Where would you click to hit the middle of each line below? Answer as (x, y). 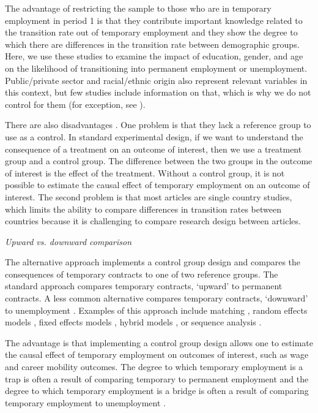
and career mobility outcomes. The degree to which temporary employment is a (154, 367)
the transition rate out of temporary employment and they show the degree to (151, 32)
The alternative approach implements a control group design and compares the (153, 262)
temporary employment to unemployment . (85, 402)
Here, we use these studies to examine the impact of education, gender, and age (154, 56)
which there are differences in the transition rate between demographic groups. (152, 44)
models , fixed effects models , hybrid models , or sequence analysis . (133, 322)
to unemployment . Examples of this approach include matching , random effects (156, 310)
